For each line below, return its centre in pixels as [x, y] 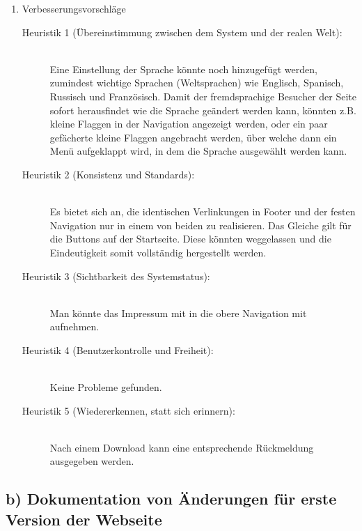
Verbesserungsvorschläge [74, 8]
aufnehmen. [74, 326]
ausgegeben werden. [92, 461]
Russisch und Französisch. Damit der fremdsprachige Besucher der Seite [203, 96]
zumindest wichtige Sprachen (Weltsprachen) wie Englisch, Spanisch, [197, 83]
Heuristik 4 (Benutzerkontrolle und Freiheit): [118, 349]
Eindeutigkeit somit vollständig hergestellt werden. [158, 252]
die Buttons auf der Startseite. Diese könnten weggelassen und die [190, 239]
